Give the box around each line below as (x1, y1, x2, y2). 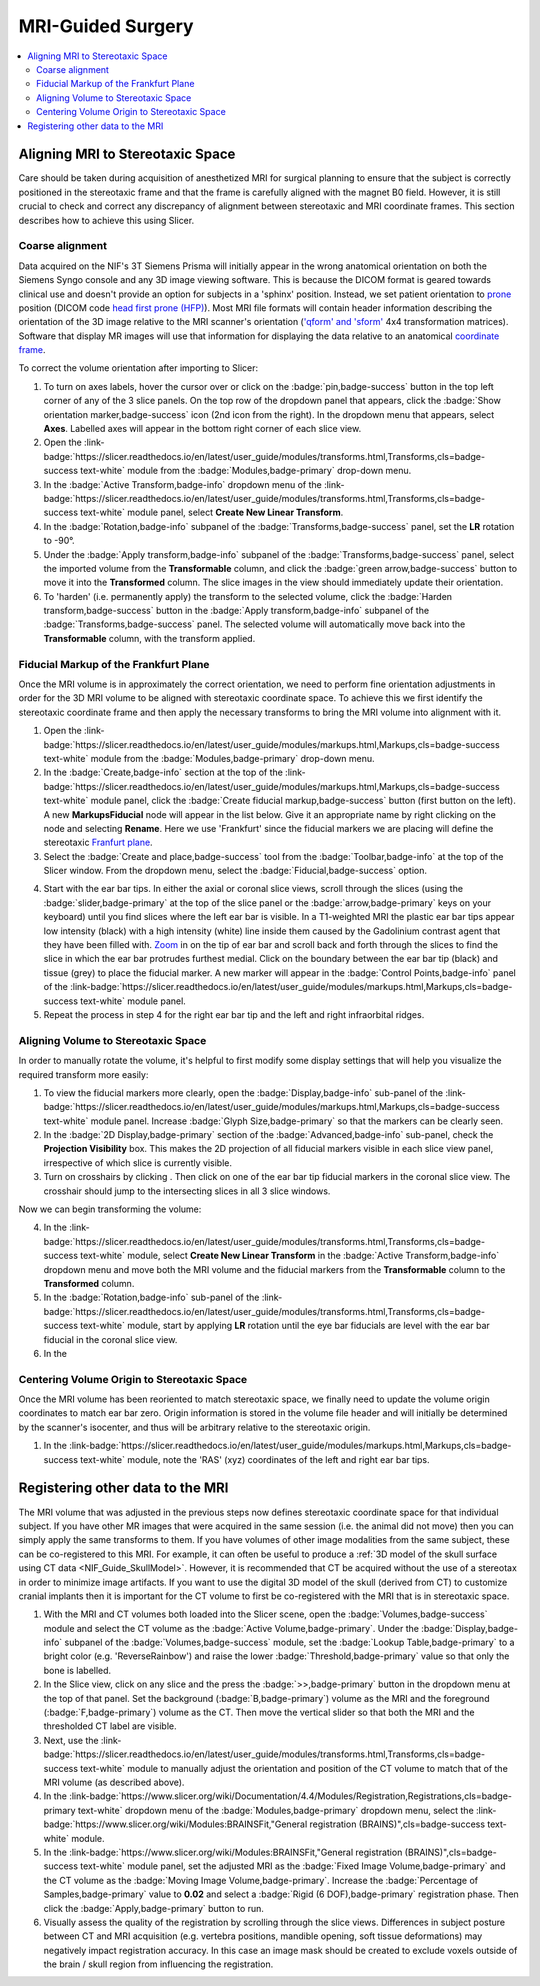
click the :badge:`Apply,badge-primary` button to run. (43, 1902, 265, 1914)
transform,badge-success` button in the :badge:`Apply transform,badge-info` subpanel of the (43, 605, 430, 617)
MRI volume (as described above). (43, 1776, 185, 1788)
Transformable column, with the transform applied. (43, 632, 256, 644)
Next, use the (43, 1734, 99, 1746)
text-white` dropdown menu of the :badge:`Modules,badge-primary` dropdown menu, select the (77, 1804, 474, 1816)
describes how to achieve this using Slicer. (18, 214, 195, 226)
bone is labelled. (43, 1664, 112, 1676)
